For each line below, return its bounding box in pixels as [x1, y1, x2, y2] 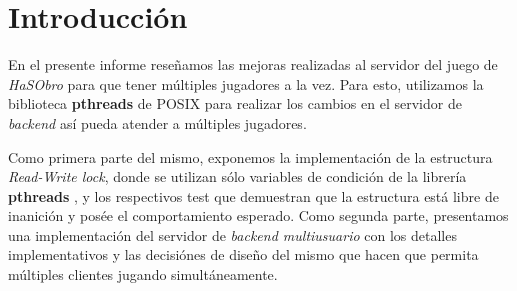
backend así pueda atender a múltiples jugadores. [8, 112, 307, 133]
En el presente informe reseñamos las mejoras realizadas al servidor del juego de [8, 54, 498, 75]
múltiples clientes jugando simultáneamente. [8, 264, 278, 285]
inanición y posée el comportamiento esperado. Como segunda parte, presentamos [8, 205, 509, 226]
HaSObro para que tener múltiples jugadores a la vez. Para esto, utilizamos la [8, 73, 484, 94]
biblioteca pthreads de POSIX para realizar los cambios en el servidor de [8, 93, 462, 114]
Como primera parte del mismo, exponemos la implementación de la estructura [8, 146, 493, 167]
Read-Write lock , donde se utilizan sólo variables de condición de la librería [8, 166, 467, 187]
